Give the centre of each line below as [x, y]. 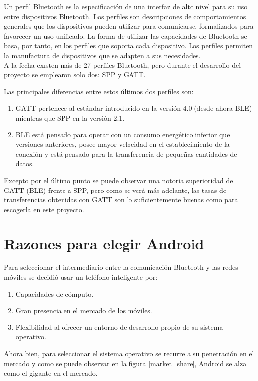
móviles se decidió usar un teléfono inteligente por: [81, 277]
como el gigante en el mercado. [51, 373]
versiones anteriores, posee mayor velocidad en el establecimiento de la [123, 144]
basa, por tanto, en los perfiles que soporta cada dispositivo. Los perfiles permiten [129, 45]
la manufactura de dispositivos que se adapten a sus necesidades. [102, 55]
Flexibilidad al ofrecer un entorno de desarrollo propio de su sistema [119, 327]
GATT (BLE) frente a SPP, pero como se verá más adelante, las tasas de [115, 190]
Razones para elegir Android [104, 243]
